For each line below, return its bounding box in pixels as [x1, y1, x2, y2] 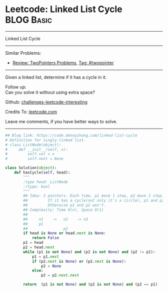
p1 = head [23, 240, 43, 245]
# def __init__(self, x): [5, 147, 68, 152]
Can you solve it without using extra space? [5, 89, 95, 95]
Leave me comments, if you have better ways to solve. [5, 118, 117, 124]
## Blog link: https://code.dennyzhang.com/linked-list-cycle [5, 133, 137, 138]
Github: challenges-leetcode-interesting [5, 99, 87, 105]
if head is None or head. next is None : [23, 231, 106, 236]
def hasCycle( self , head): [14, 170, 70, 175]
